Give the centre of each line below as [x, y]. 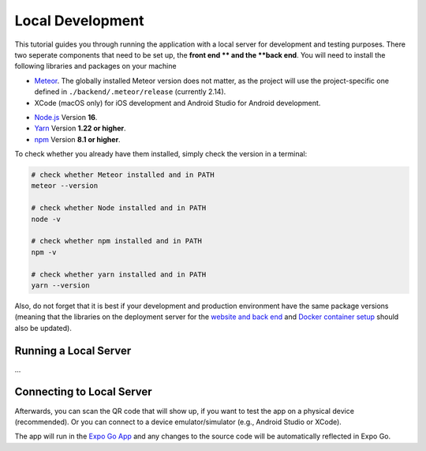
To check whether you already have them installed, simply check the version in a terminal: [161, 154]
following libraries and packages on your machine [95, 66]
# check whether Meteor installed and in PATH [123, 175]
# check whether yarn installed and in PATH [119, 274]
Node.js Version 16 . [66, 117]
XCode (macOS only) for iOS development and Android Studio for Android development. [177, 103]
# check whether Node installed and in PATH [119, 208]
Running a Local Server [73, 350]
